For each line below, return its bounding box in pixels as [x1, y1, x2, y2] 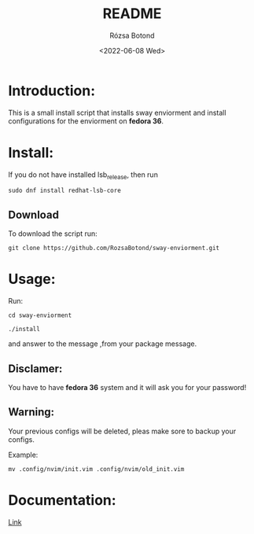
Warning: [8, 406, 55, 419]
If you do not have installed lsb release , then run [8, 170, 159, 181]
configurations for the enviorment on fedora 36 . [8, 116, 164, 126]
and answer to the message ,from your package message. [8, 339, 197, 348]
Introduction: [8, 82, 96, 99]
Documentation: [8, 491, 116, 509]
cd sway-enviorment [8, 311, 72, 319]
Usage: [8, 271, 57, 288]
